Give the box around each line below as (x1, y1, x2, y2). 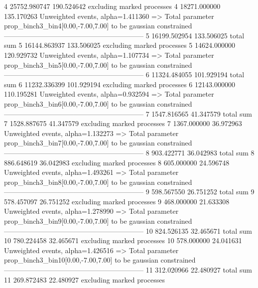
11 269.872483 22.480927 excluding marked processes (4, 274, 165, 285)
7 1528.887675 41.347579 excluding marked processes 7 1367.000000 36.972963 (4, 118, 242, 129)
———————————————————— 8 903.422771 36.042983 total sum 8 (4, 147, 255, 157)
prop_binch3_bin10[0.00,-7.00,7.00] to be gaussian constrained (4, 255, 196, 265)
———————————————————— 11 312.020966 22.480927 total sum (4, 265, 252, 275)
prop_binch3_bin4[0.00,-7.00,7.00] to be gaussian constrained (4, 20, 192, 31)
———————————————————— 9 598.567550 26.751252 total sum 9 (4, 186, 255, 197)
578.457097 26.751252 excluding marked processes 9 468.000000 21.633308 (4, 196, 230, 206)
